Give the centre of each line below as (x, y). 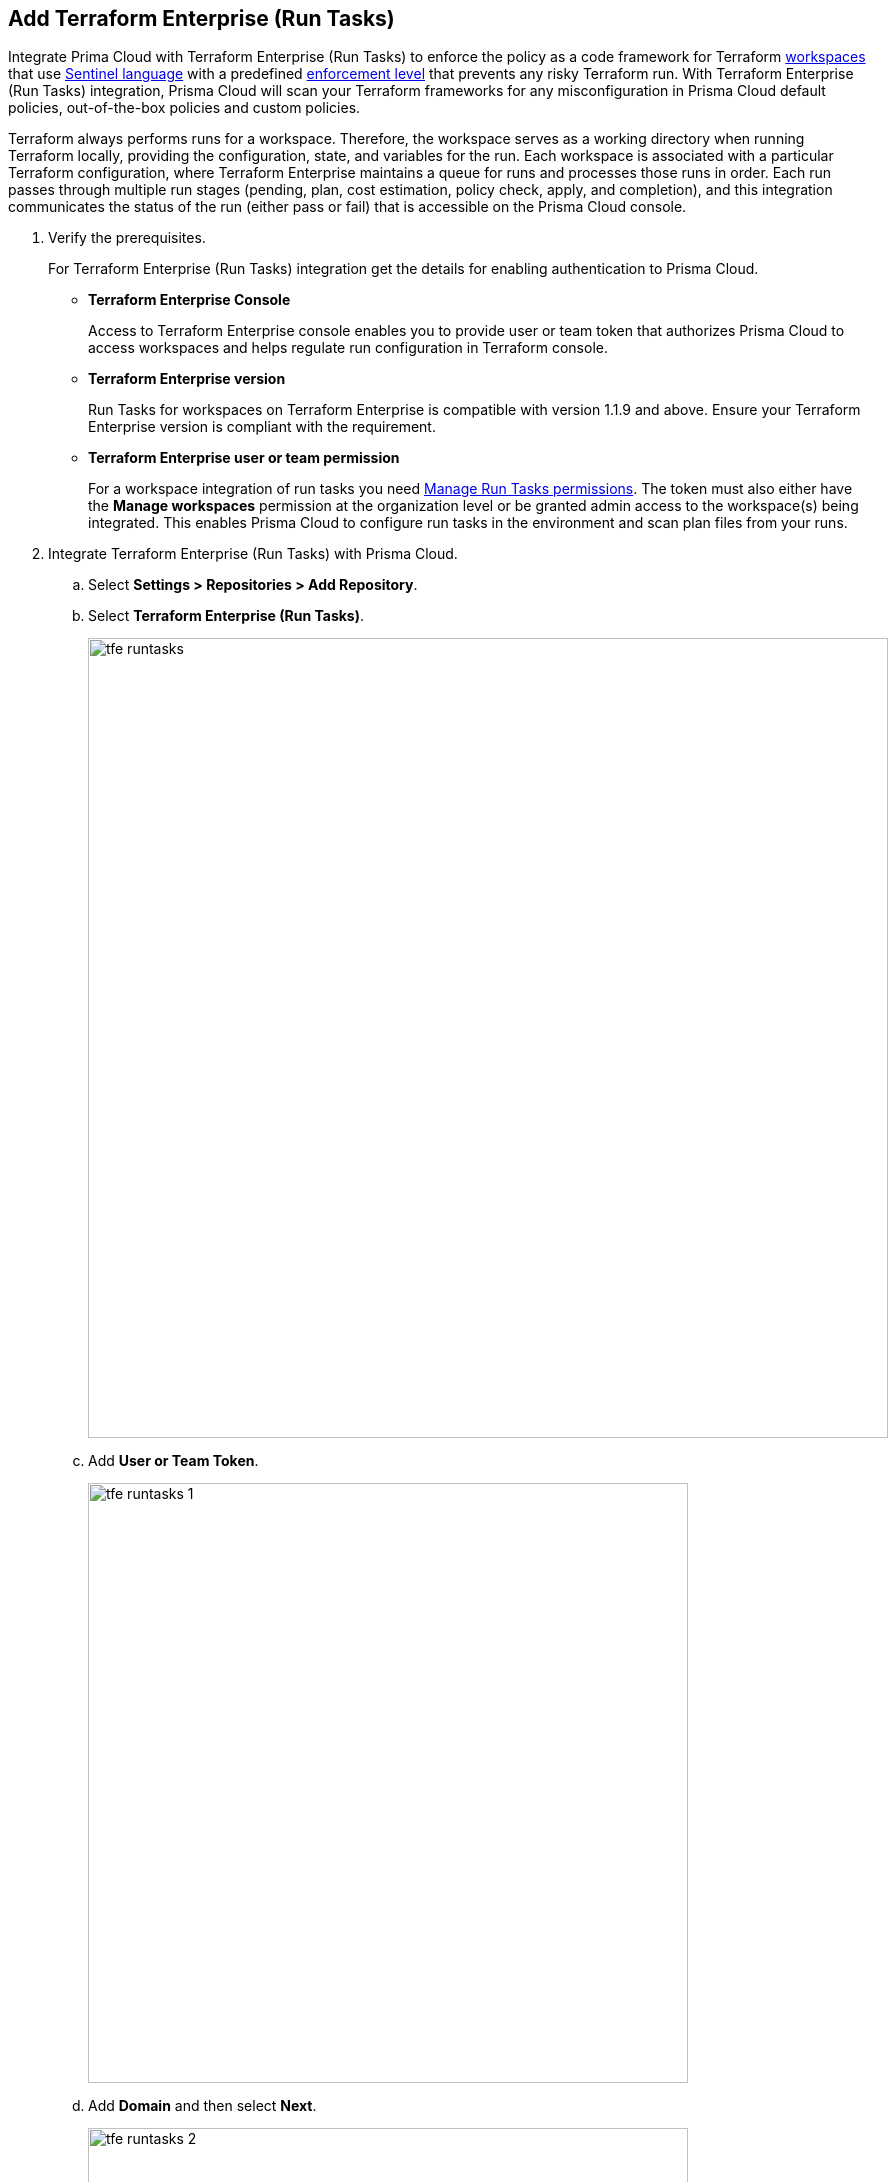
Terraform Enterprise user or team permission (244, 458)
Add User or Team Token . (173, 1461)
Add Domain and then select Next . (202, 2106)
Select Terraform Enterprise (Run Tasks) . (226, 616)
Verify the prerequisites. (127, 238)
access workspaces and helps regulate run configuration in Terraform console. (348, 348)
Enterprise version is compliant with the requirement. (262, 427)
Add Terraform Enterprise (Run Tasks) (201, 18)
